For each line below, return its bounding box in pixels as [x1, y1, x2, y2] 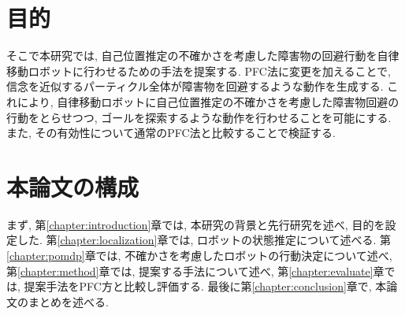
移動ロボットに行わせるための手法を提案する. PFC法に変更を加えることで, [6, 62, 391, 79]
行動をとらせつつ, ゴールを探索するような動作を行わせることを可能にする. [6, 109, 392, 125]
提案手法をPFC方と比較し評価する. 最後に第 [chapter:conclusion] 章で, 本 [24, 278, 387, 295]
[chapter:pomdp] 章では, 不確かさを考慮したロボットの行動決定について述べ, [6, 247, 392, 263]
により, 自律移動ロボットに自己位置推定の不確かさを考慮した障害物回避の [17, 93, 399, 109]
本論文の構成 [6, 170, 139, 202]
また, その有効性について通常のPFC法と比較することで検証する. [6, 124, 336, 141]
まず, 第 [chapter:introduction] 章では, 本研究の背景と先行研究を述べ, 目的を [6, 216, 385, 232]
